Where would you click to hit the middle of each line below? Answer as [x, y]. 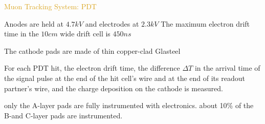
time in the [21, 34]
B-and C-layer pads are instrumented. [63, 115]
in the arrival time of [227, 68]
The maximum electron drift [205, 23]
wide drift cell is [85, 34]
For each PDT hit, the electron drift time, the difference [92, 68]
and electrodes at [112, 23]
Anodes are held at [34, 23]
